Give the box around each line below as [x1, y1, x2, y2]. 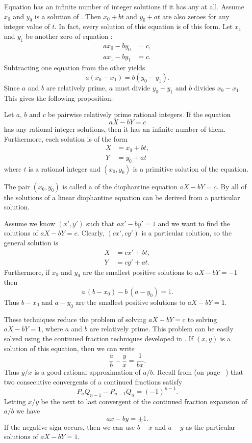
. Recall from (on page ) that [152, 367, 244, 377]
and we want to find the [158, 218, 230, 228]
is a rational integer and [28, 163, 101, 174]
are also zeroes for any [162, 11, 229, 21]
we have [16, 406, 40, 416]
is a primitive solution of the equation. [133, 163, 249, 174]
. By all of [216, 181, 247, 191]
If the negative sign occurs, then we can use [4, 421, 135, 432]
